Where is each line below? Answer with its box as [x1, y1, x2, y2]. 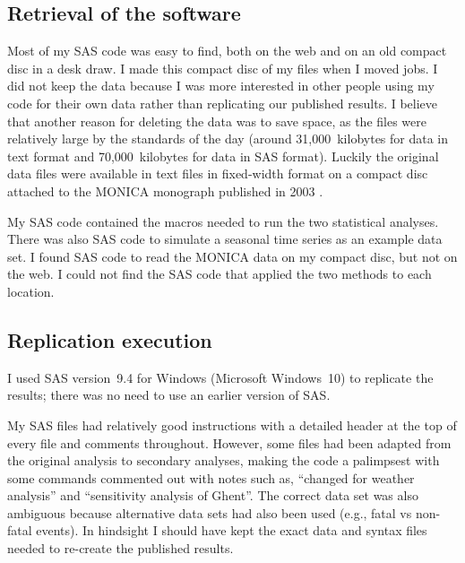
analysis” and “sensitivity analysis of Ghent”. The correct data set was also [7, 486, 418, 505]
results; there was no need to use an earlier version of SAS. [7, 385, 331, 404]
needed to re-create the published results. [7, 539, 234, 558]
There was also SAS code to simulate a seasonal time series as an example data [7, 230, 443, 248]
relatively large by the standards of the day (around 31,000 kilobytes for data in [7, 129, 449, 148]
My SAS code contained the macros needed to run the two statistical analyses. [7, 212, 439, 230]
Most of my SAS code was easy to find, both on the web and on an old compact [7, 41, 447, 60]
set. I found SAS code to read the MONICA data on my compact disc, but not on [7, 247, 458, 265]
